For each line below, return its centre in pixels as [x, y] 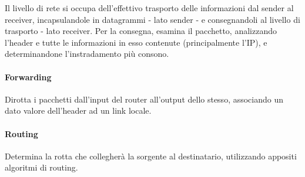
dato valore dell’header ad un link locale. [78, 110]
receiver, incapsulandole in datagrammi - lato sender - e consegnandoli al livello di [152, 19]
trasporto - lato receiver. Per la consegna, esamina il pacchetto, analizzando [141, 31]
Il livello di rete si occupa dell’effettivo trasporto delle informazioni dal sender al [149, 8]
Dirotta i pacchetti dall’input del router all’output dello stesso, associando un [144, 99]
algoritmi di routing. [41, 167]
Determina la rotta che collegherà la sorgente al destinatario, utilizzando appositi [151, 156]
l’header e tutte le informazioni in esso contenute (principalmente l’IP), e [136, 42]
